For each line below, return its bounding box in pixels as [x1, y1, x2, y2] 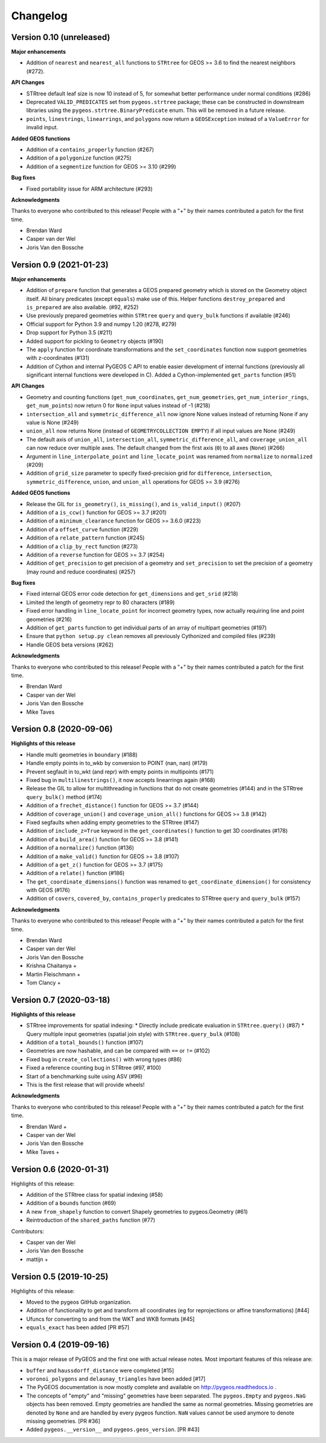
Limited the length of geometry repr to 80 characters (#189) [26, 599, 175, 606]
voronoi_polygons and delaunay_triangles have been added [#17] [26, 1375, 206, 1382]
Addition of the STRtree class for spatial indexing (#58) [26, 1191, 163, 1199]
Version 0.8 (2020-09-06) [11, 724, 113, 734]
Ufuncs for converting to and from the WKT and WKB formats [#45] [26, 1315, 195, 1323]
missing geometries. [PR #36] [26, 1417, 101, 1424]
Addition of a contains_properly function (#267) [26, 146, 154, 153]
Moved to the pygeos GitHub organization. [26, 1298, 132, 1306]
